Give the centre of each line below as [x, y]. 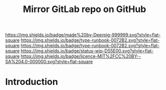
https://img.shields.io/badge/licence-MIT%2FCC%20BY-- [81, 56]
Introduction [32, 82]
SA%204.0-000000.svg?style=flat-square [49, 62]
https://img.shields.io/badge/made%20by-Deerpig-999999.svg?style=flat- [83, 35]
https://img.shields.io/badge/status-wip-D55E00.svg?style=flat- [87, 51]
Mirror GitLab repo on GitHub [85, 9]
